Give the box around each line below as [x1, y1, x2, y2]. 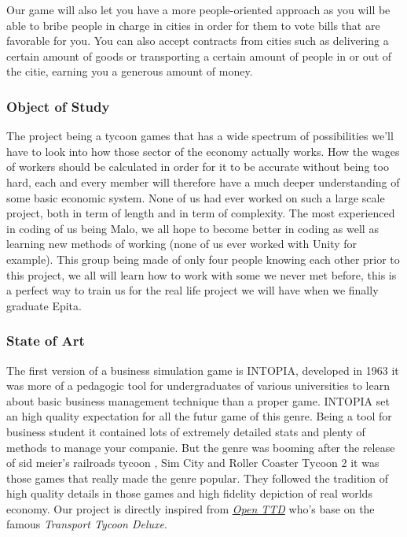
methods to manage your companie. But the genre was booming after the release [6, 439, 395, 455]
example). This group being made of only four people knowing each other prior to [6, 250, 400, 267]
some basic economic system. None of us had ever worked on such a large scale [6, 189, 385, 206]
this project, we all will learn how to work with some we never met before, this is [6, 266, 397, 283]
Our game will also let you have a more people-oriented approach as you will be [6, 2, 390, 17]
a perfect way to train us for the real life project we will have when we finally [6, 282, 379, 298]
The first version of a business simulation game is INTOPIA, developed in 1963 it [6, 361, 399, 378]
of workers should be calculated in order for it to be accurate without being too [6, 158, 389, 175]
